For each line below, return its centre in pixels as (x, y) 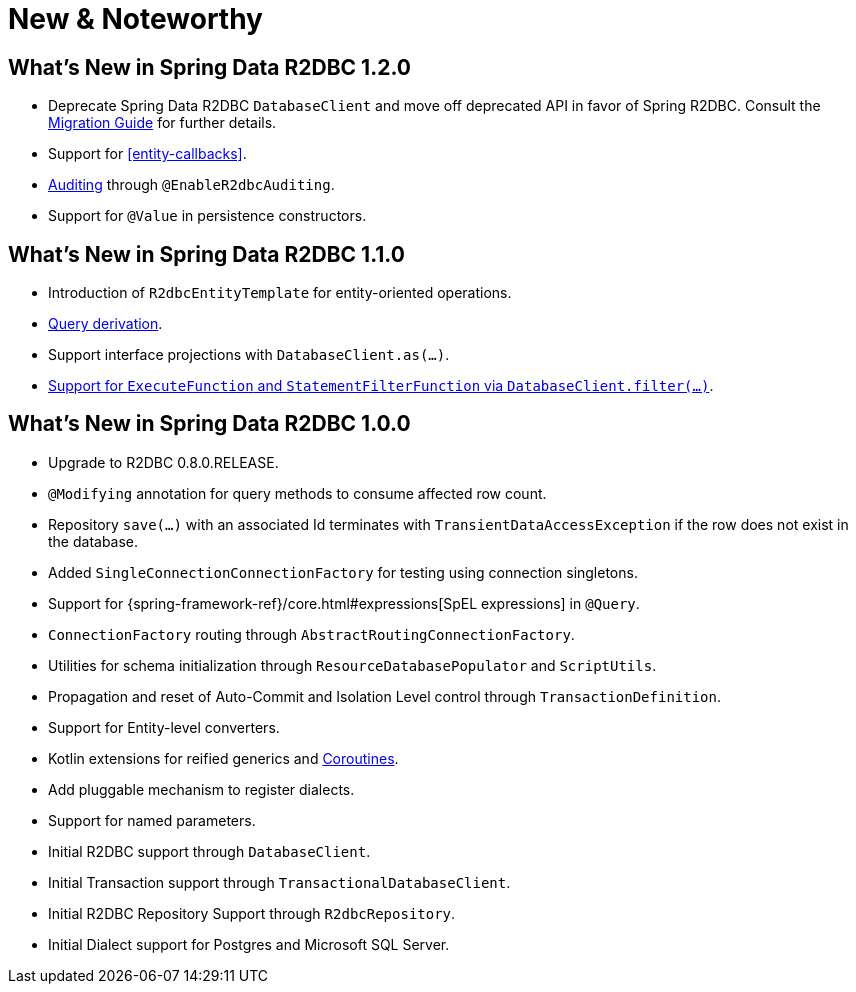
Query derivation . (105, 324)
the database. (93, 541)
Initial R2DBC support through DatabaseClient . (209, 851)
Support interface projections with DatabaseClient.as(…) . (249, 355)
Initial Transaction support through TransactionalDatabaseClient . (279, 882)
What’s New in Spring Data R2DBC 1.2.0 (209, 67)
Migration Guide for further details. (162, 123)
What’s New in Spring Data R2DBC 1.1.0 (206, 254)
